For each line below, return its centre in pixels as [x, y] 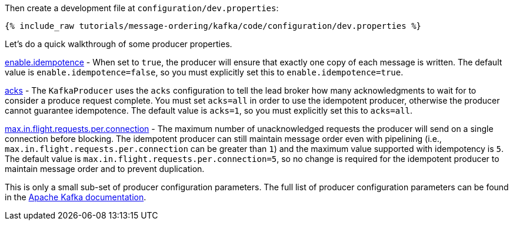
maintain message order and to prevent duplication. [105, 169]
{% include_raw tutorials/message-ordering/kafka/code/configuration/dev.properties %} [213, 26]
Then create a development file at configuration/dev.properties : [142, 8]
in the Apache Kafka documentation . [76, 197]
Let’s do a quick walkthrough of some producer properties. [119, 44]
